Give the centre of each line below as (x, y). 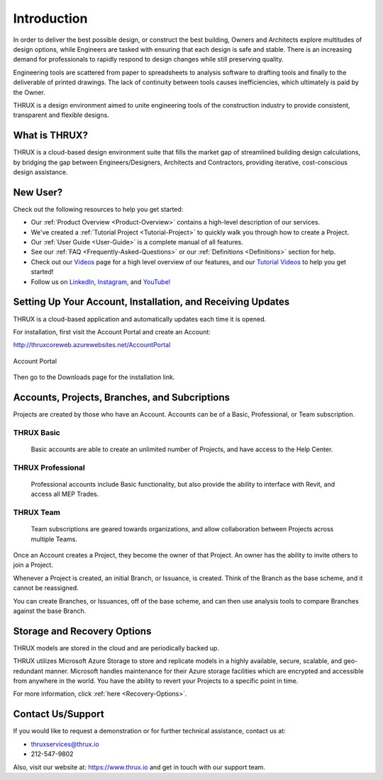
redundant (28, 671)
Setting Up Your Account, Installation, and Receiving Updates (151, 302)
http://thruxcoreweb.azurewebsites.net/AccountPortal (92, 345)
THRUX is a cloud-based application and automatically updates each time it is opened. (140, 319)
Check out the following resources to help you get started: (98, 209)
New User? (38, 192)
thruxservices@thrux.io (65, 744)
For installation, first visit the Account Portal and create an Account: (112, 332)
